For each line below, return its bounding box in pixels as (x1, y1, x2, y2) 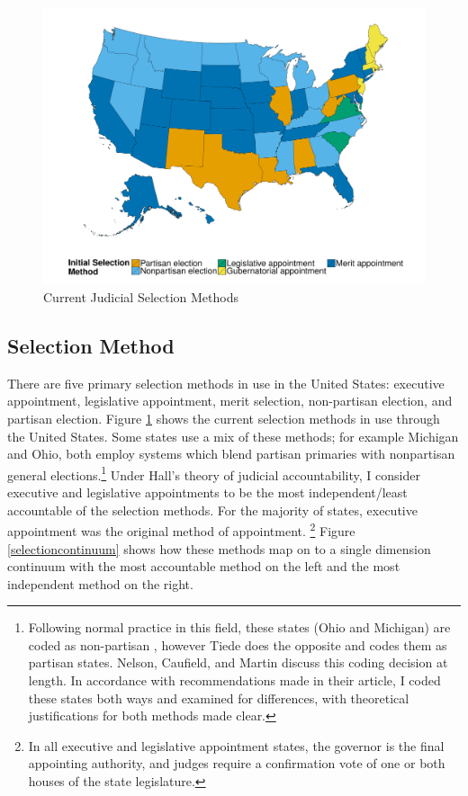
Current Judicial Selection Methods (43, 288, 238, 307)
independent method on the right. (7, 574, 193, 593)
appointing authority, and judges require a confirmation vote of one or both (28, 754, 445, 773)
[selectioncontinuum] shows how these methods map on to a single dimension (7, 539, 431, 558)
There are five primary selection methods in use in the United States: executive (7, 373, 445, 392)
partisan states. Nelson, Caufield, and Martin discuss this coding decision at (28, 653, 448, 672)
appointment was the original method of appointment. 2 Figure (7, 519, 355, 540)
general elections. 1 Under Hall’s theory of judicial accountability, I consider (7, 462, 420, 484)
